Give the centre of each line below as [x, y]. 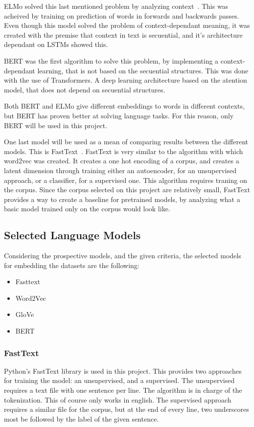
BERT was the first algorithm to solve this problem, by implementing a [111, 60]
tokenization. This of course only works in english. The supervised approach [118, 399]
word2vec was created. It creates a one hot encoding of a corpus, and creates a [122, 161]
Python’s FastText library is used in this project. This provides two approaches [123, 371]
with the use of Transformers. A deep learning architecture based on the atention [126, 80]
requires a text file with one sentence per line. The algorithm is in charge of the [123, 390]
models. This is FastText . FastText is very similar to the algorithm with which [124, 151]
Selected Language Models [72, 235]
